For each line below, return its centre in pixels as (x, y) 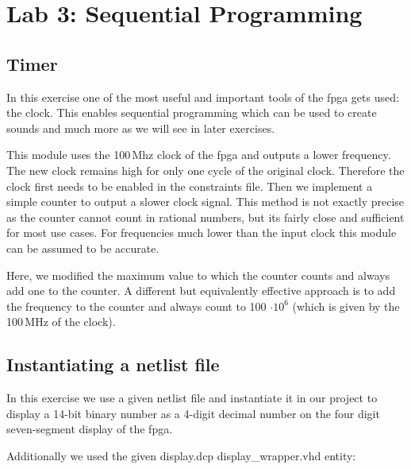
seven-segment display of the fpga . (90, 429)
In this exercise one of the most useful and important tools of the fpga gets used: (203, 97)
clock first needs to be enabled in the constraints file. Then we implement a (190, 186)
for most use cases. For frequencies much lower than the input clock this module (202, 233)
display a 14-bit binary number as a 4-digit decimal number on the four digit (193, 413)
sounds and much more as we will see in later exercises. (141, 128)
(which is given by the (346, 306)
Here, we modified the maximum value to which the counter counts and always (198, 275)
